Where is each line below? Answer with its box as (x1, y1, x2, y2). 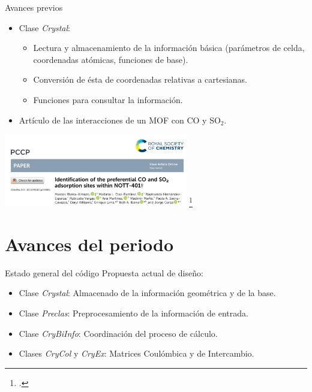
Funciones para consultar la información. (33, 93, 183, 105)
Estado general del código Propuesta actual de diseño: (5, 266, 203, 279)
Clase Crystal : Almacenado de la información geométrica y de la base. (19, 287, 276, 299)
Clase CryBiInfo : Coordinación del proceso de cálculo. (19, 327, 218, 339)
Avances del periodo (5, 231, 174, 256)
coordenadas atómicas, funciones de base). (33, 53, 188, 65)
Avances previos (5, 1, 63, 13)
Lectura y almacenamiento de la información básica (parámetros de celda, (33, 41, 305, 54)
